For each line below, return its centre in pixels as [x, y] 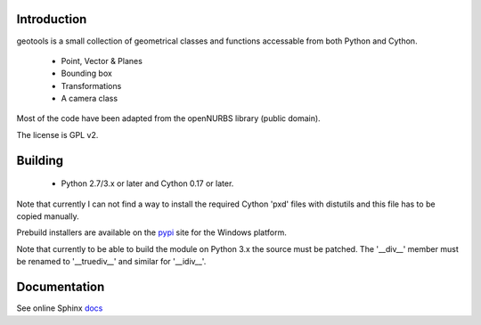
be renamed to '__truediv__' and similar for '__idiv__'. [111, 262]
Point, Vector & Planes [102, 61]
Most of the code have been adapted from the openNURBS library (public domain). [168, 118]
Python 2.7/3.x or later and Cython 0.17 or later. [147, 183]
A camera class [90, 99]
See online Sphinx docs [60, 308]
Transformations [91, 85]
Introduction [52, 19]
